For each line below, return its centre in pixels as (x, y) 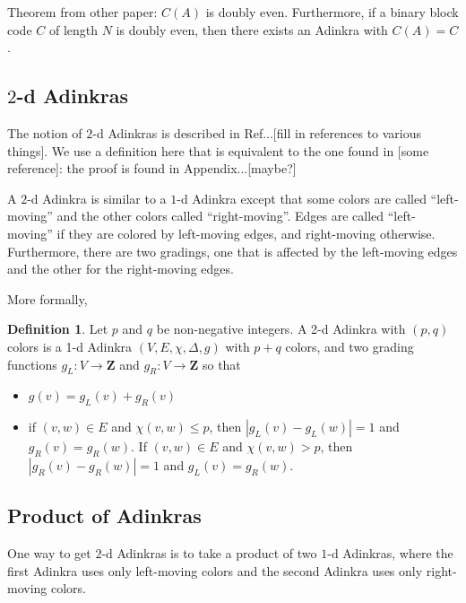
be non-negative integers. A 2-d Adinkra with (281, 329)
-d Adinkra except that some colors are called (302, 198)
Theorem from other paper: (82, 12)
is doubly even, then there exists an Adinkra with (252, 29)
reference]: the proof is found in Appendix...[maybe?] (152, 168)
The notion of (45, 132)
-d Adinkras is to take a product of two (209, 553)
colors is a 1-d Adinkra (70, 346)
